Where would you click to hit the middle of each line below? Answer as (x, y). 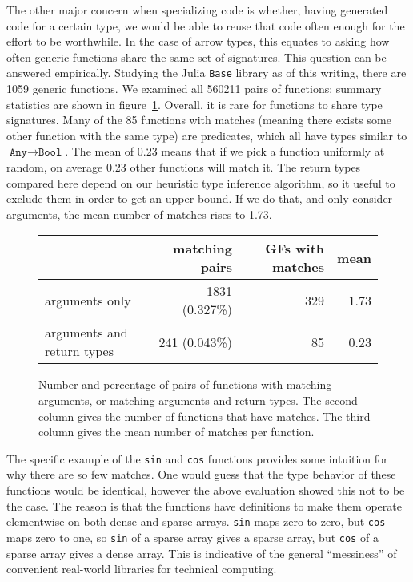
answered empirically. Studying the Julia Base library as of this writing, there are (206, 73)
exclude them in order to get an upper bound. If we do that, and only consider (200, 198)
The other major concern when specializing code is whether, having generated (197, 10)
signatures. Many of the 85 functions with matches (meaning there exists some (199, 120)
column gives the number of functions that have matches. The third (204, 416)
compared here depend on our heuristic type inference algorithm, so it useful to (201, 182)
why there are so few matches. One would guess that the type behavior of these (201, 474)
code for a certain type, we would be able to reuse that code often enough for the (206, 25)
